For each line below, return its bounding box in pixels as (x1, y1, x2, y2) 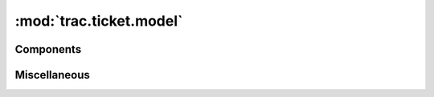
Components (14, 42, 82, 56)
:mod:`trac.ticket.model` (14, 12, 183, 30)
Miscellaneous (14, 68, 90, 82)
